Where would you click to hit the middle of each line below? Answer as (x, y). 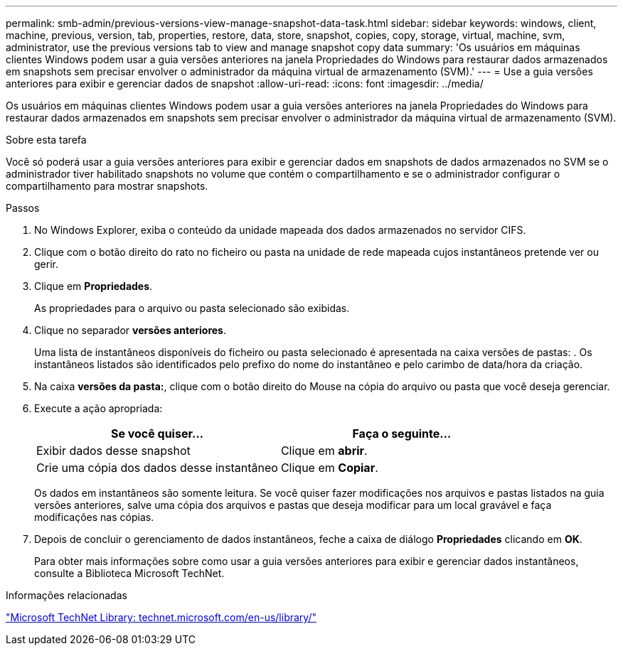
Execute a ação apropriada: (98, 408)
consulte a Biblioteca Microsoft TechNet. (129, 573)
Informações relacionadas (66, 595)
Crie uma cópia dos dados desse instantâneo (157, 468)
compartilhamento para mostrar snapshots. (107, 186)
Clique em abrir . (324, 451)
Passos (23, 208)
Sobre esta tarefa (46, 140)
